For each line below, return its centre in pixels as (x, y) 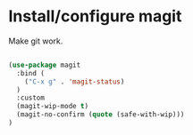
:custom (31, 98)
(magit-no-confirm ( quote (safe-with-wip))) (101, 115)
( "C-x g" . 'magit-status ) (75, 82)
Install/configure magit (95, 16)
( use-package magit (45, 65)
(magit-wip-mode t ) (53, 107)
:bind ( (31, 73)
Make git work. (36, 41)
